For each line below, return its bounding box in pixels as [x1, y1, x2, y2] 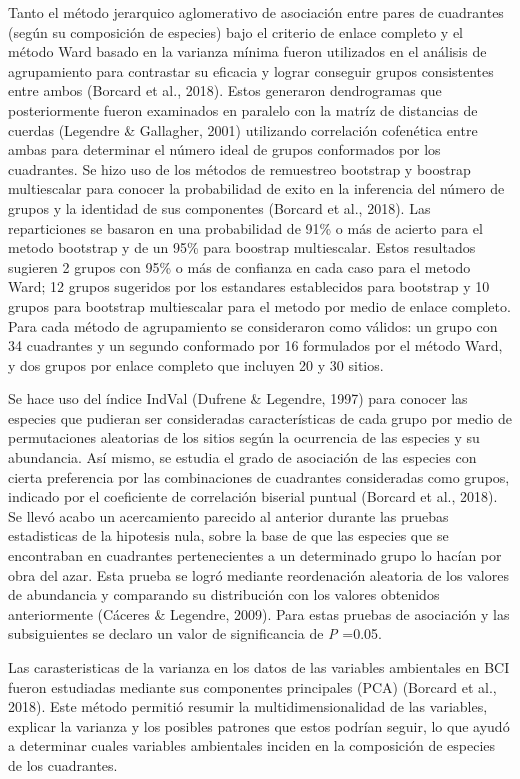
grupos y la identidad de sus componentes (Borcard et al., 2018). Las [8, 197, 431, 218]
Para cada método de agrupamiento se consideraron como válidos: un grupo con [8, 315, 498, 336]
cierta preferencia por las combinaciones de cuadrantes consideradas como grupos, [8, 466, 510, 487]
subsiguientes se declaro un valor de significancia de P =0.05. [8, 623, 382, 644]
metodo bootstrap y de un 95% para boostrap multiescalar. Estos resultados [8, 237, 476, 258]
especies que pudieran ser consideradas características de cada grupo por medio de [8, 407, 512, 428]
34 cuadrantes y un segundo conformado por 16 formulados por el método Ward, [8, 335, 503, 356]
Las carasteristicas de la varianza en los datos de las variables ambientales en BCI [8, 657, 510, 677]
